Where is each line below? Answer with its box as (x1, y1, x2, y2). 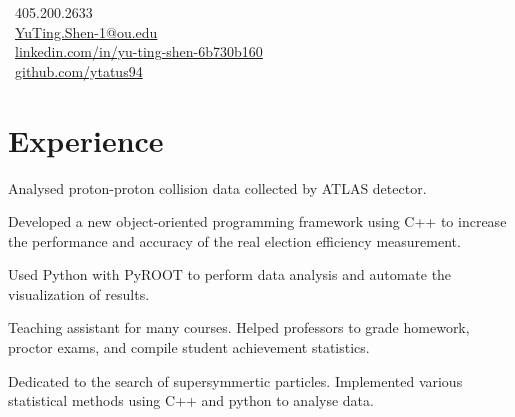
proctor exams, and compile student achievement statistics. (8, 337, 370, 358)
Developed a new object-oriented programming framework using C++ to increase (8, 211, 507, 232)
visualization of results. (8, 283, 150, 304)
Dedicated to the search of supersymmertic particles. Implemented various (8, 370, 463, 391)
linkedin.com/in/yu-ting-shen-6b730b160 (15, 41, 263, 62)
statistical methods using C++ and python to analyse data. (8, 390, 374, 411)
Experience (8, 119, 164, 160)
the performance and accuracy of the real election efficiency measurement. (8, 230, 461, 251)
